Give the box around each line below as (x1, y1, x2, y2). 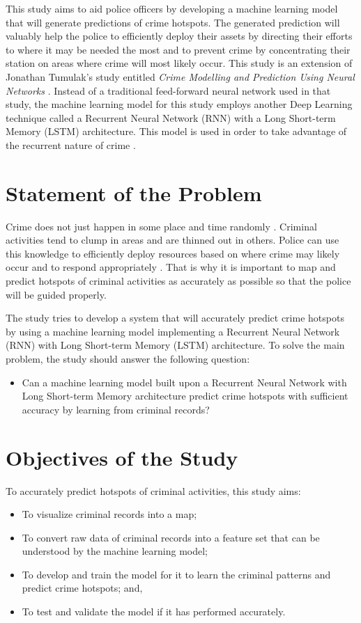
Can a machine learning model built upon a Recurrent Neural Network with (22, 374, 347, 389)
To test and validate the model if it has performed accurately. (22, 604, 286, 619)
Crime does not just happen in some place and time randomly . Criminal (6, 219, 317, 233)
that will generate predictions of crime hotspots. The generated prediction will (6, 15, 340, 29)
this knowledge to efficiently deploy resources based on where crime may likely (6, 246, 340, 260)
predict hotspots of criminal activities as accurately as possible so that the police (6, 274, 351, 288)
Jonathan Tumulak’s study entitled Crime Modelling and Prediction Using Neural (6, 69, 355, 84)
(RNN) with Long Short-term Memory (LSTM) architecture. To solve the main (6, 338, 345, 352)
